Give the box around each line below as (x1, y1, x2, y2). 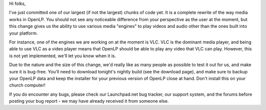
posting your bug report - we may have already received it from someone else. (9, 98, 169, 104)
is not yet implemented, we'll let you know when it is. (9, 53, 116, 59)
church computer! (9, 82, 46, 88)
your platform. (9, 30, 38, 36)
